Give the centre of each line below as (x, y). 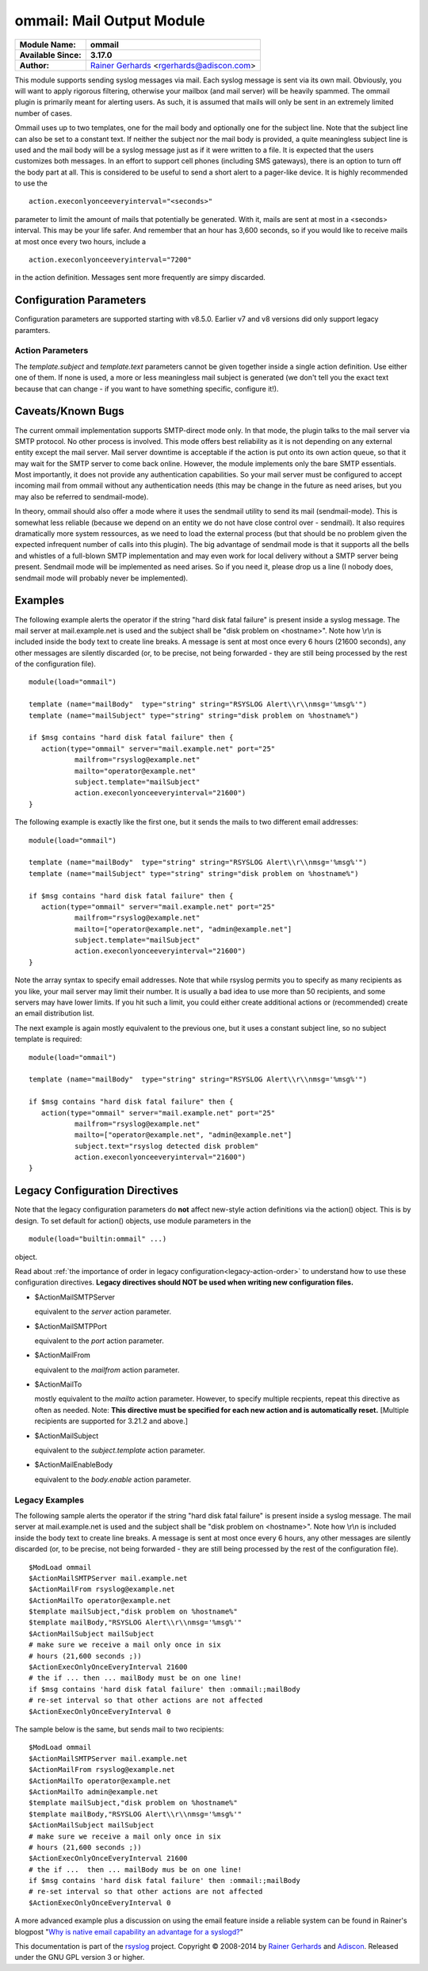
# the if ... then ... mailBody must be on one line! (135, 1678)
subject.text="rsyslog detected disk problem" (166, 1146)
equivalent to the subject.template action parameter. (120, 1450)
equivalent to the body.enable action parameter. (113, 1479)
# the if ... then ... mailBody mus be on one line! (135, 1870)
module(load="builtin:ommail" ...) (98, 1239)
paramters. (32, 330)
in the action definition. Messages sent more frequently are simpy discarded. (140, 277)
